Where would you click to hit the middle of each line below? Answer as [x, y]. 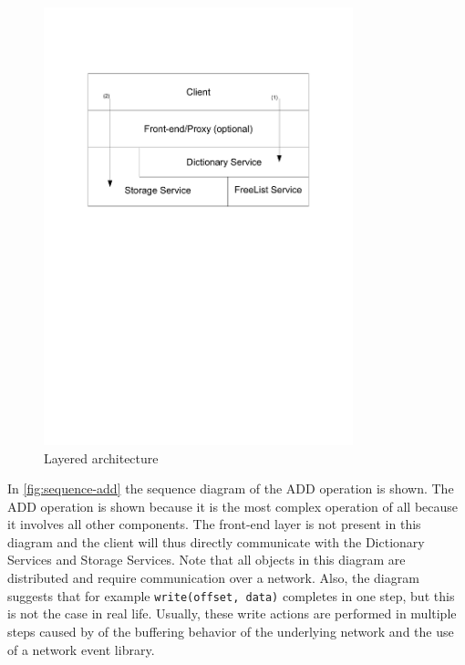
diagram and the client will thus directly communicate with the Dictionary [216, 541]
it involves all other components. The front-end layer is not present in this [214, 524]
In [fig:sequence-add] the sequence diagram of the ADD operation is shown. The [231, 488]
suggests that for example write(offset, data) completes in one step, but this [231, 595]
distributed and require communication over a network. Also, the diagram [213, 578]
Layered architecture [101, 457]
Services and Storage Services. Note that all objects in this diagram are [207, 560]
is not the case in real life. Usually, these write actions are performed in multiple [232, 613]
